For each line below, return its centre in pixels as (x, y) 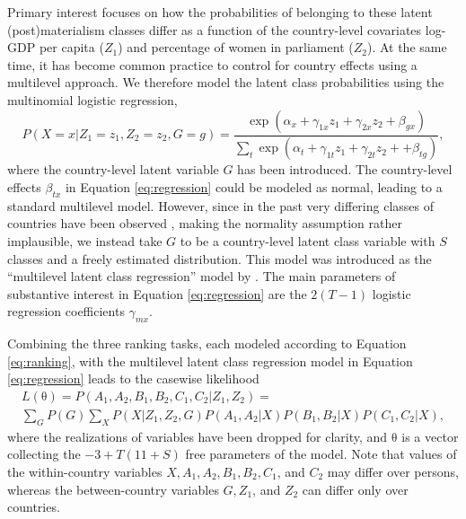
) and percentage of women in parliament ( (236, 47)
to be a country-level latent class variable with (308, 241)
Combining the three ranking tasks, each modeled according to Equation (207, 343)
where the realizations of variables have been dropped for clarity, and (198, 436)
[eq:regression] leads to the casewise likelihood (133, 378)
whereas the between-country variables (113, 489)
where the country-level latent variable (113, 169)
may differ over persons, (393, 472)
